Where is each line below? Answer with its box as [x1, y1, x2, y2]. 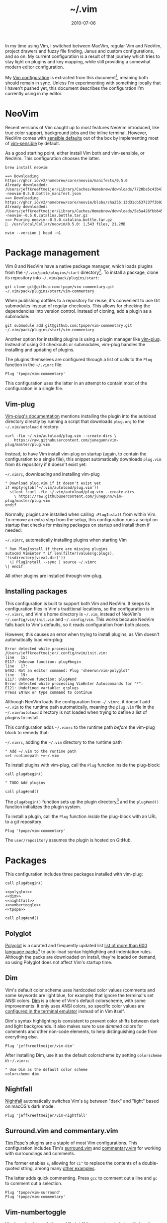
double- [142, 1160, 159, 1166]
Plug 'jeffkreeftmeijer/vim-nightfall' [5, 1113, 88, 1118]
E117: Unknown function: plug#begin [5, 659, 81, 664]
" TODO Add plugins [5, 780, 46, 785]
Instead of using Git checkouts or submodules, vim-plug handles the [5, 342, 146, 348]
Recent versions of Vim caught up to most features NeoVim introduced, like [5, 124, 160, 130]
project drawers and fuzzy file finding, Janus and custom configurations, [5, 48, 155, 54]
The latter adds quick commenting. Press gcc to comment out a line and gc [5, 1175, 158, 1181]
